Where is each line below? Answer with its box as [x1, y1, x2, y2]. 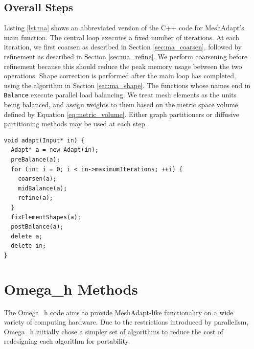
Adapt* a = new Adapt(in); [11, 146, 99, 154]
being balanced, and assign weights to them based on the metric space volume [4, 99, 238, 110]
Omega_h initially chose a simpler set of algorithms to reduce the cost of [4, 326, 224, 336]
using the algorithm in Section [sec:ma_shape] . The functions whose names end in [4, 80, 251, 90]
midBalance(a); [18, 185, 67, 192]
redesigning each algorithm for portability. [4, 336, 130, 346]
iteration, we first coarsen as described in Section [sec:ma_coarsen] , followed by [4, 42, 242, 52]
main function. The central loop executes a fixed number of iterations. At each [4, 32, 239, 42]
